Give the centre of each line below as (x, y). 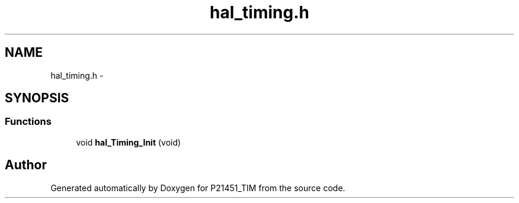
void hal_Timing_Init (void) (129, 142)
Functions (28, 122)
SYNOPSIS (37, 98)
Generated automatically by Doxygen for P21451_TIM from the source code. (198, 188)
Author (26, 165)
